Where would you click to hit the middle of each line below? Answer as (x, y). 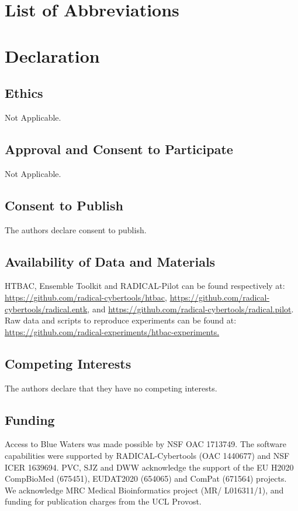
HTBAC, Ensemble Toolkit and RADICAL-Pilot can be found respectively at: (145, 286)
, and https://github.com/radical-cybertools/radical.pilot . (190, 309)
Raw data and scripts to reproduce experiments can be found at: (121, 320)
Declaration (52, 55)
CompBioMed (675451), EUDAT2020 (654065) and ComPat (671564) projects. (146, 478)
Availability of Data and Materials (110, 261)
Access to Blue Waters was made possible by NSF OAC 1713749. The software (145, 444)
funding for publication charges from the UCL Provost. (103, 501)
